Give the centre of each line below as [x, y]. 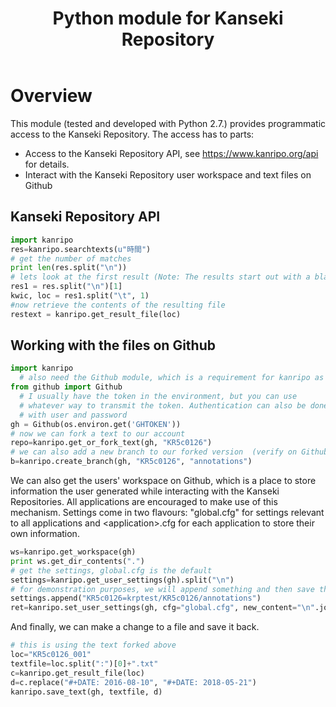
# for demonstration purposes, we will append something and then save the [171, 589]
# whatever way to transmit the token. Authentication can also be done [174, 405]
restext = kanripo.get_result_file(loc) [96, 314]
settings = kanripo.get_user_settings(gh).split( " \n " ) [122, 580]
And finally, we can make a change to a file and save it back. [135, 627]
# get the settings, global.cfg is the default [111, 570]
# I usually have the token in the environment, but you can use [158, 397]
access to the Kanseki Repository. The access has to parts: [132, 134]
